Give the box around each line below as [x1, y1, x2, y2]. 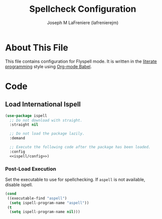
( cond [5, 191, 16, 196]
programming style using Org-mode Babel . [5, 63, 92, 69]
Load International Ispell [5, 100, 81, 109]
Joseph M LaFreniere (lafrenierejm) [47, 20, 119, 26]
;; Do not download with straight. [9, 118, 83, 123]
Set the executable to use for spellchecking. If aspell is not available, [5, 176, 145, 182]
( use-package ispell [5, 113, 48, 118]
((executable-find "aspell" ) [7, 195, 67, 201]
